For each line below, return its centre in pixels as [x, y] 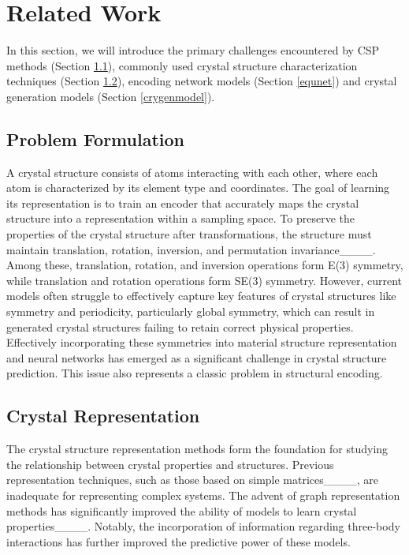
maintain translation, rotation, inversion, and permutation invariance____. [191, 249]
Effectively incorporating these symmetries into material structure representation [202, 342]
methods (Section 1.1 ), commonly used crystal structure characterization [182, 65]
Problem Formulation [95, 139]
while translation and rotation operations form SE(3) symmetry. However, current [204, 280]
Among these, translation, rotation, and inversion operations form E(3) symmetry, [205, 265]
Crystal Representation [103, 416]
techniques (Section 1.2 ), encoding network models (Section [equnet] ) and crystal [202, 81]
